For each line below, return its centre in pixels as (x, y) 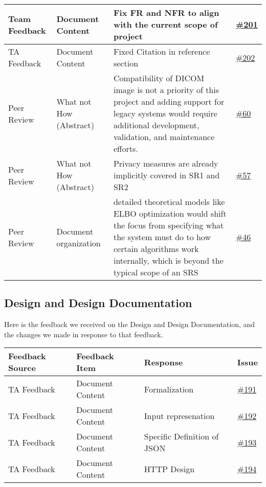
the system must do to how (162, 237)
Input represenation (179, 415)
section (126, 63)
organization (79, 243)
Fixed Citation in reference (162, 51)
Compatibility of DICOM (159, 78)
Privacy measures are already (166, 163)
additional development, (156, 125)
